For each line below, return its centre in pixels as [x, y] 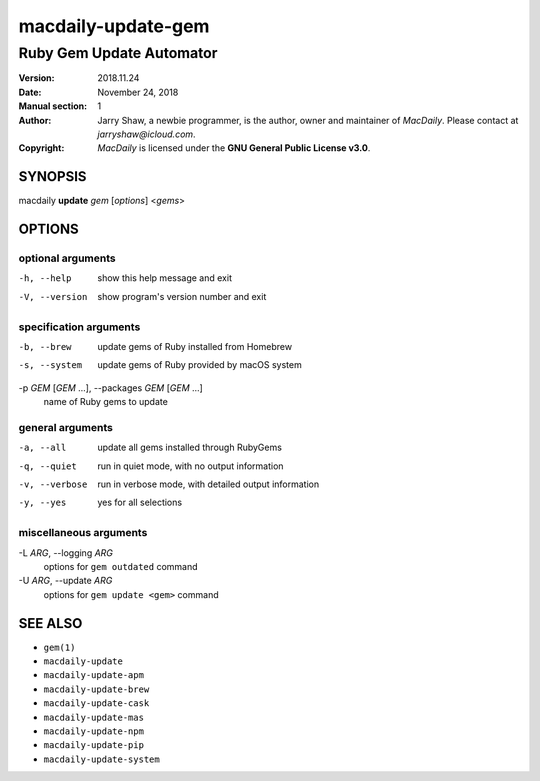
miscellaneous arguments [83, 533]
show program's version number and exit [182, 296]
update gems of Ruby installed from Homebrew [195, 346]
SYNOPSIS [52, 176]
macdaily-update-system [101, 759]
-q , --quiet [47, 466]
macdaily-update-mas [94, 717]
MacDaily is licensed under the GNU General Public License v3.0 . [234, 148]
